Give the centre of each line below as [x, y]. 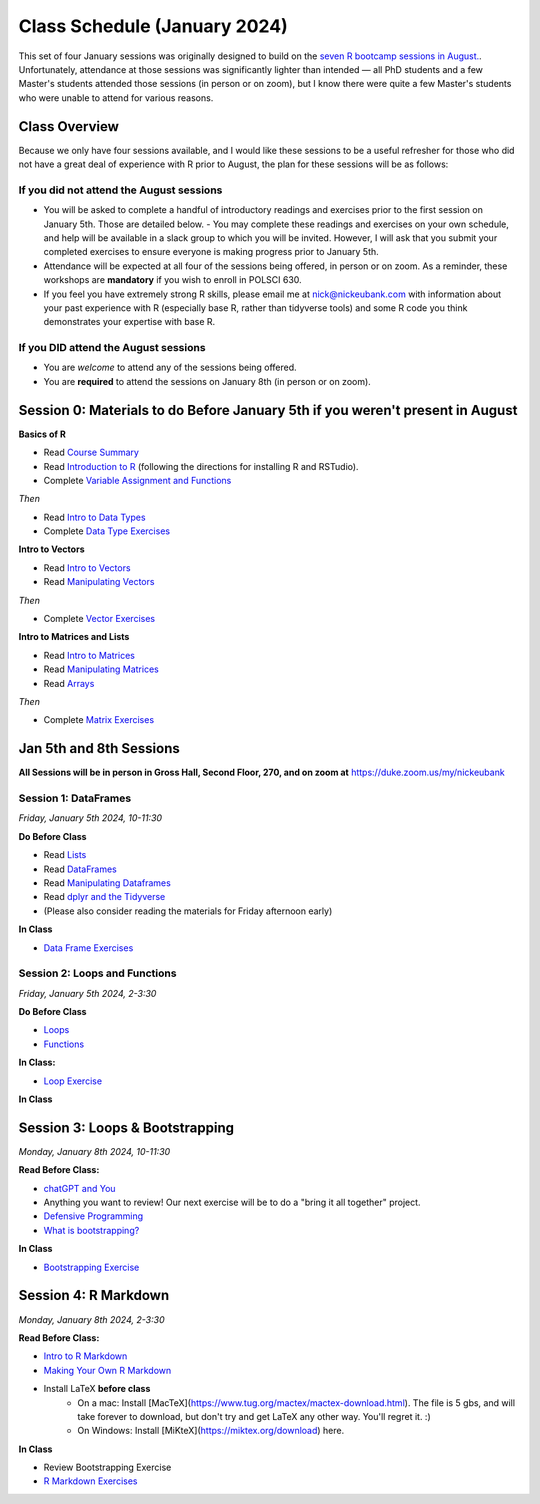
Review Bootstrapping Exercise [107, 1467]
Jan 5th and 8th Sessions [99, 748]
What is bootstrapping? [91, 1230]
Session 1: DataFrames [75, 798]
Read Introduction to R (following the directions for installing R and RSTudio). [201, 466]
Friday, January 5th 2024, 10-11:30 [90, 818]
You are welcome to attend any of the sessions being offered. [170, 367]
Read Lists [65, 855]
